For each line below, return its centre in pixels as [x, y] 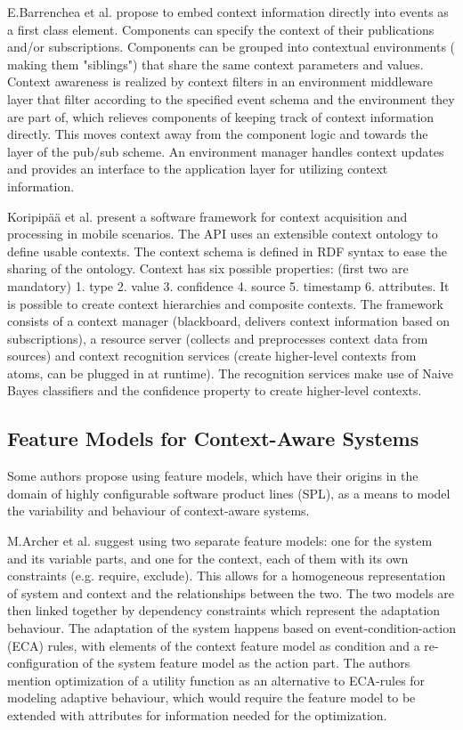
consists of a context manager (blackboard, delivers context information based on [229, 321]
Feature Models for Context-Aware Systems [213, 438]
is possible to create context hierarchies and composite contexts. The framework [225, 303]
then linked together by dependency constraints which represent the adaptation [224, 610]
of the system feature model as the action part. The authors [246, 663]
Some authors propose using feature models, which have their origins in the [213, 476]
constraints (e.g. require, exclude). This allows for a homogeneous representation [227, 576]
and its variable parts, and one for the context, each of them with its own [208, 558]
